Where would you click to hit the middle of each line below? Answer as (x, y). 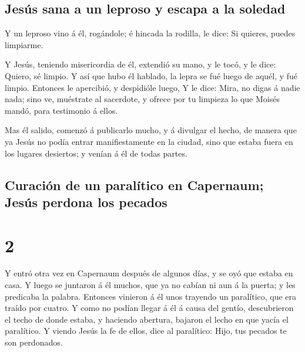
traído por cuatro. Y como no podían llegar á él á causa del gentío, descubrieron (149, 308)
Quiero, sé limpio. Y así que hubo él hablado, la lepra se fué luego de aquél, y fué (151, 75)
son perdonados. (34, 342)
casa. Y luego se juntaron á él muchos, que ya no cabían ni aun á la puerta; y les (150, 285)
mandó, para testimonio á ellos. (61, 110)
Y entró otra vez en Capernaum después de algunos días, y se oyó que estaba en (149, 273)
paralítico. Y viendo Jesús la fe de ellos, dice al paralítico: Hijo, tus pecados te (146, 331)
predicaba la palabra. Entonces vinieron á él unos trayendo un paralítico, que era (151, 296)
